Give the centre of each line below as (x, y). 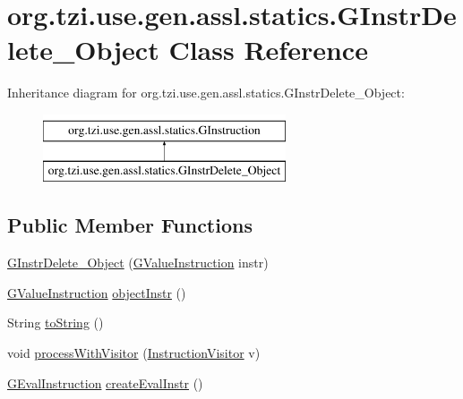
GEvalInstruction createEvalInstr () (105, 382)
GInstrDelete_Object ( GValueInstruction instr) (138, 263)
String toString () (56, 323)
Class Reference (268, 50)
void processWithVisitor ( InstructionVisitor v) (134, 353)
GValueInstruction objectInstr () (97, 292)
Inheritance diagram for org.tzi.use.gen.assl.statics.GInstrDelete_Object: (206, 93)
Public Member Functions (130, 225)
